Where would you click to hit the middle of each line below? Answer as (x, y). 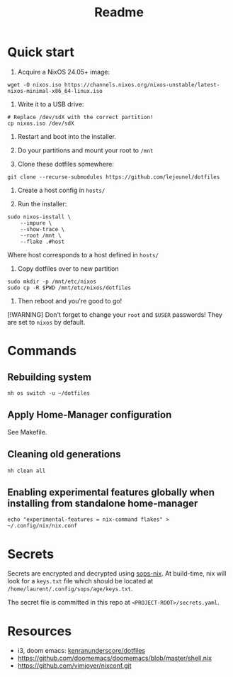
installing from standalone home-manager (103, 503)
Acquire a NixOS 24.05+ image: (64, 72)
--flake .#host (42, 242)
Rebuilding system (50, 377)
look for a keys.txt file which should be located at (80, 581)
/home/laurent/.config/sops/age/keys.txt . (70, 588)
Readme (119, 12)
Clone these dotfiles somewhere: (66, 164)
